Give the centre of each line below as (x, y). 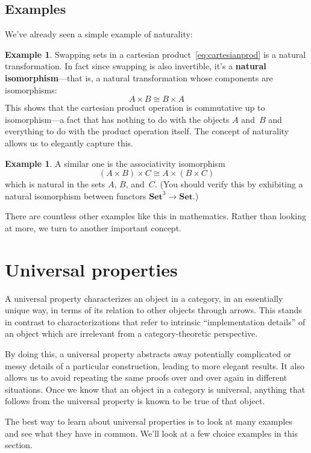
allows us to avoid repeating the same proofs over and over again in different (146, 377)
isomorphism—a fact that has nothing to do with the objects (117, 119)
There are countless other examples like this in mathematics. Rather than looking (156, 216)
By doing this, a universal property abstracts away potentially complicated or (148, 354)
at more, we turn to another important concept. (93, 227)
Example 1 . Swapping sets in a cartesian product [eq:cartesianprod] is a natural (155, 54)
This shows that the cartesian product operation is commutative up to (135, 108)
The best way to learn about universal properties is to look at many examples (149, 421)
